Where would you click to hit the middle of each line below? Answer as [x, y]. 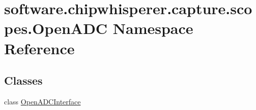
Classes [23, 80]
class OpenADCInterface [42, 101]
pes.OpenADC [56, 28]
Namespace [153, 28]
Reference [39, 48]
